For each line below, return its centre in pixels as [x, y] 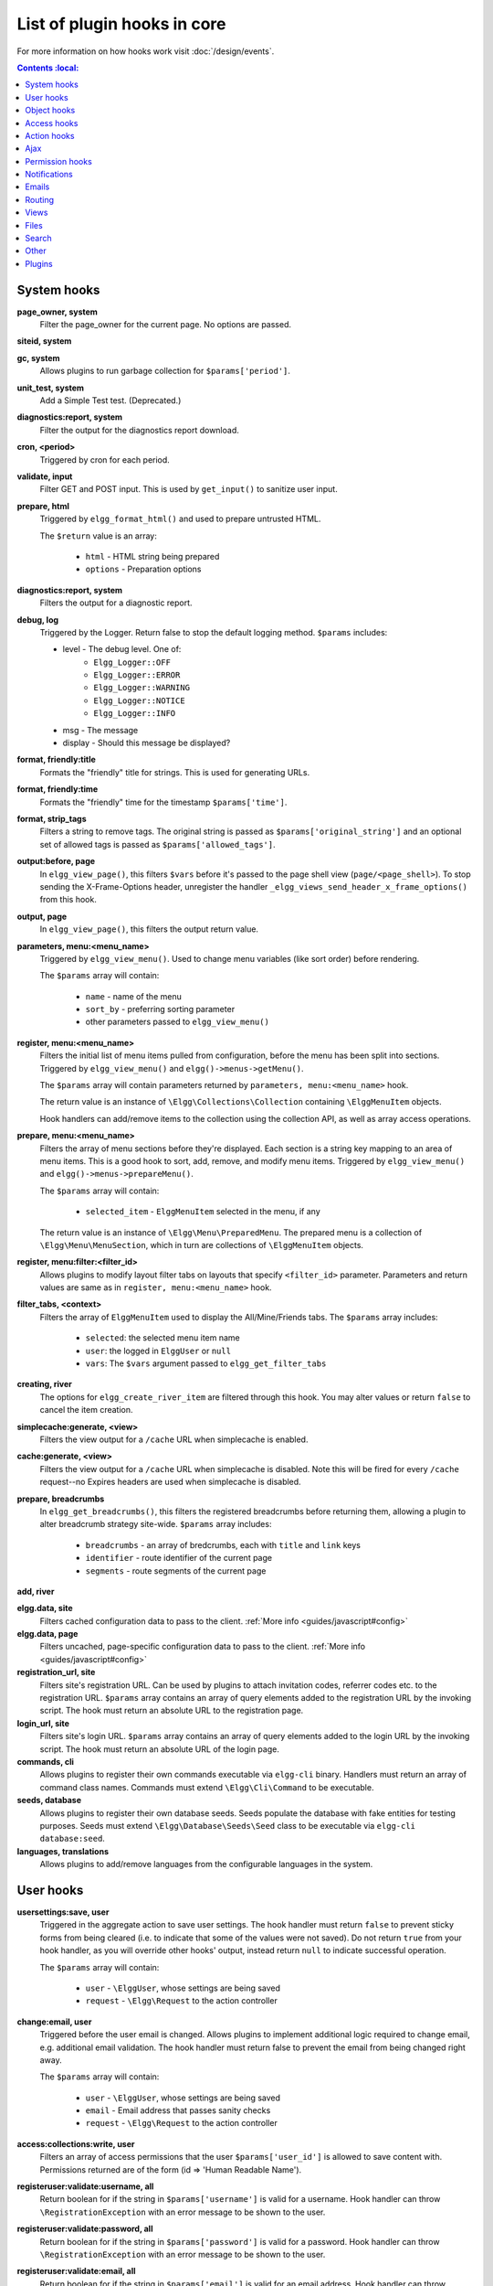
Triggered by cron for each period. [105, 459]
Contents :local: [48, 68]
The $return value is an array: [98, 536]
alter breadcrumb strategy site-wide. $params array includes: [156, 1524]
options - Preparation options [143, 569]
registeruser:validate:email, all [76, 2271]
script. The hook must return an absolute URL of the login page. [160, 1749]
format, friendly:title [56, 760]
